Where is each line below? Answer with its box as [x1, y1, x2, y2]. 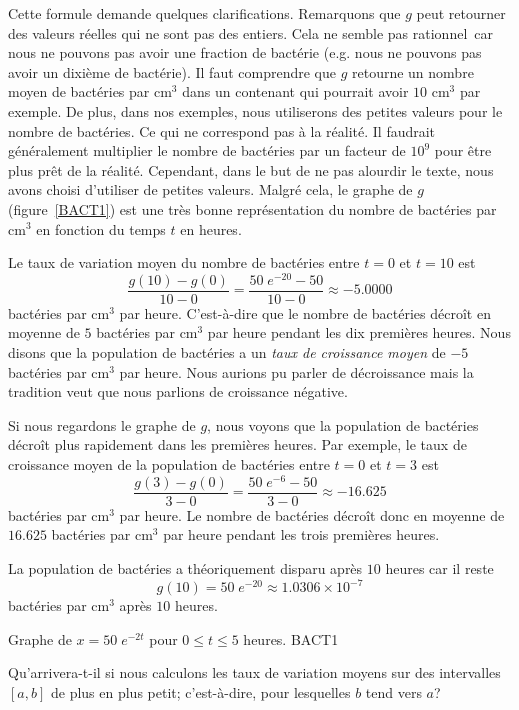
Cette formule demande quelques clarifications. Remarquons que [8, 3, 401, 23]
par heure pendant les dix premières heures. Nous [207, 322, 511, 343]
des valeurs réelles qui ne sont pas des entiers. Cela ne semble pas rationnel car [8, 22, 493, 43]
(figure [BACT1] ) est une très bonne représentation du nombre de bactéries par [8, 198, 497, 219]
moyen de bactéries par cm [8, 81, 172, 102]
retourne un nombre [352, 61, 474, 82]
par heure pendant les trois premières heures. [163, 524, 440, 545]
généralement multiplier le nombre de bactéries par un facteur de [8, 140, 406, 161]
